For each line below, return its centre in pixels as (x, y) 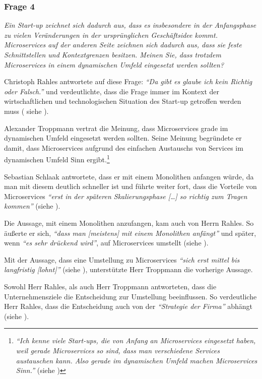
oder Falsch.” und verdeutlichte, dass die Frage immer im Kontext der (112, 91)
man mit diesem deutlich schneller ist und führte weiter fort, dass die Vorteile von (130, 186)
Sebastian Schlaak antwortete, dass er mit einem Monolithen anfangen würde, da (129, 176)
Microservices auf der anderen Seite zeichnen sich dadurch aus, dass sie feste (123, 45)
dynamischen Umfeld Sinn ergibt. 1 (57, 159)
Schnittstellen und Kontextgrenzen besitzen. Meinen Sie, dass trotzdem (113, 54)
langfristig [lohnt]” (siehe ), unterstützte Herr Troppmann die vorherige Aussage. (128, 269)
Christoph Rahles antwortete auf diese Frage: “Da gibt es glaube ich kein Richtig (128, 81)
